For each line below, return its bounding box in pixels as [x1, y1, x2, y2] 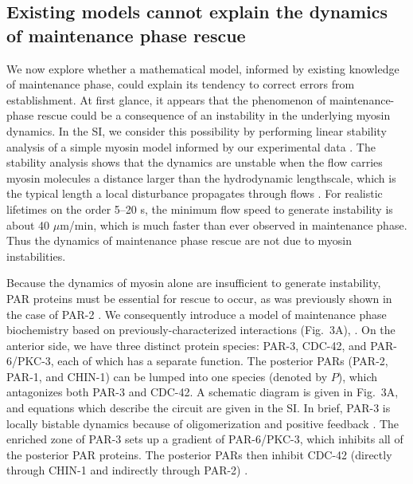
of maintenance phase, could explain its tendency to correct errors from [6, 76, 355, 92]
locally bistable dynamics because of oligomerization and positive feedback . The [6, 415, 399, 431]
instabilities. [6, 247, 66, 264]
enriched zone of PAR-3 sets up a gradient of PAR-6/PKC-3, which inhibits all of [6, 431, 403, 447]
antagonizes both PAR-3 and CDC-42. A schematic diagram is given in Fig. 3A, [6, 384, 399, 400]
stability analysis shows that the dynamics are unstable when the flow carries [6, 154, 383, 171]
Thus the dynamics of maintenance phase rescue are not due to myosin [6, 232, 353, 249]
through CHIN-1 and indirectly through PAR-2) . [6, 462, 248, 478]
